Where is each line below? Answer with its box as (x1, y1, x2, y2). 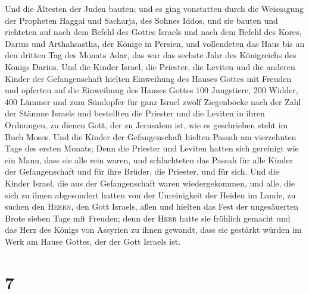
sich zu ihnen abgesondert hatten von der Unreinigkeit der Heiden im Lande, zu (5, 188, 296, 201)
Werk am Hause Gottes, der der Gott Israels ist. (5, 235, 181, 247)
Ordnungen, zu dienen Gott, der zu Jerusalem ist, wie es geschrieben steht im (5, 118, 288, 131)
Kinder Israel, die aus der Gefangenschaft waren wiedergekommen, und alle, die (5, 176, 295, 189)
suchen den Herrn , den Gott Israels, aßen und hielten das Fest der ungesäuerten (5, 200, 299, 213)
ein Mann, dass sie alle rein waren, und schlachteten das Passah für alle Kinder (5, 153, 294, 166)
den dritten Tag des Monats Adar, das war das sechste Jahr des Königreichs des (5, 49, 296, 61)
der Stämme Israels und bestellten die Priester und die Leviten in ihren (5, 107, 265, 119)
